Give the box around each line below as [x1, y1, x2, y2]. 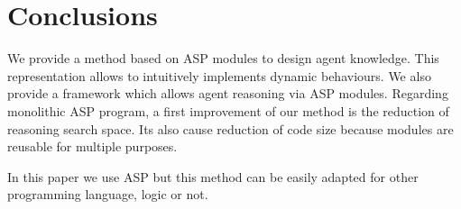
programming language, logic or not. [7, 185, 208, 204]
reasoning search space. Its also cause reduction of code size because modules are [7, 119, 454, 138]
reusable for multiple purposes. [7, 137, 178, 156]
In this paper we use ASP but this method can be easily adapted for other [7, 167, 419, 186]
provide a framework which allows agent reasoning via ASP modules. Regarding [7, 84, 448, 103]
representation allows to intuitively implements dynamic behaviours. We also [7, 66, 431, 85]
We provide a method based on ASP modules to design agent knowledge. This [7, 49, 439, 68]
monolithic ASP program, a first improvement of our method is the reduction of [7, 101, 449, 120]
